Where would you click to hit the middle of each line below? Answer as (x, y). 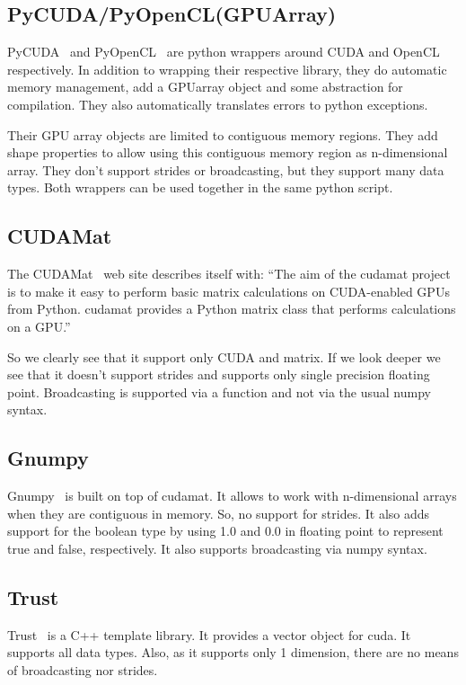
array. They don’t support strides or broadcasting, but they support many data (226, 169)
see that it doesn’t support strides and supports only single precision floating (219, 374)
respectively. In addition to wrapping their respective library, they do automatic (227, 69)
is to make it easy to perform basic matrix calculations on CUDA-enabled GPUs (229, 291)
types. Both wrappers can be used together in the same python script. (200, 187)
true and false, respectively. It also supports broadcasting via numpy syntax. (217, 548)
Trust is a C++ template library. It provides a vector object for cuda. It (209, 634)
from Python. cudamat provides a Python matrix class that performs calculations (232, 309)
